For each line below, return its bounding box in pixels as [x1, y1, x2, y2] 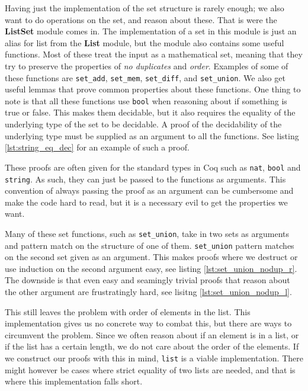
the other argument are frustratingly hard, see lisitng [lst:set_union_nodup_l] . [5, 286, 292, 298]
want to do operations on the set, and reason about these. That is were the [5, 13, 277, 25]
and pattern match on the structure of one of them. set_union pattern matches [5, 239, 294, 251]
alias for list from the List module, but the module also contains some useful [5, 36, 284, 49]
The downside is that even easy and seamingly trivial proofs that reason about [5, 274, 290, 286]
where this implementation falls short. [5, 375, 143, 387]
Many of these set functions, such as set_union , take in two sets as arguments [5, 227, 290, 239]
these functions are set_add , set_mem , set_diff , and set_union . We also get [5, 71, 285, 84]
